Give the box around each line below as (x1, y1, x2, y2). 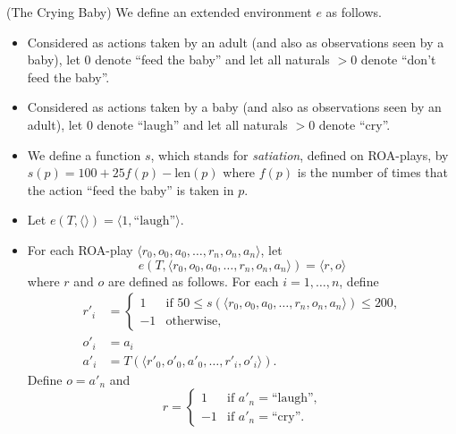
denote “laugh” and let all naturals (97, 115, 288, 133)
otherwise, (165, 314, 222, 328)
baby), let (27, 50, 80, 69)
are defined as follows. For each (107, 271, 279, 290)
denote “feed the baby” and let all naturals (95, 50, 330, 69)
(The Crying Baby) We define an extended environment (6, 3, 312, 21)
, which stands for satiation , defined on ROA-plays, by (150, 145, 449, 164)
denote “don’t (360, 50, 436, 69)
